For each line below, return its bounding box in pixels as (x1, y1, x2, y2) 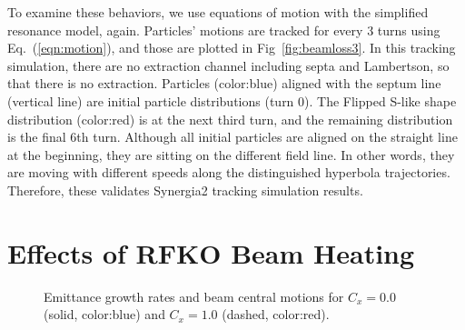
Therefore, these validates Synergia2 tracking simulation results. (7, 180, 363, 199)
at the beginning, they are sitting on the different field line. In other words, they (7, 145, 455, 164)
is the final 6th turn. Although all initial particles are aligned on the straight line (7, 127, 458, 146)
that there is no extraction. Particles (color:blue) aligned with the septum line (7, 74, 441, 93)
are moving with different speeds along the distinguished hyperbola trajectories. (7, 163, 450, 182)
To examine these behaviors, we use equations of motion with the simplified (7, 3, 429, 21)
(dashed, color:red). (222, 305, 330, 324)
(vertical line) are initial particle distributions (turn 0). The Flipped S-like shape (7, 91, 457, 110)
